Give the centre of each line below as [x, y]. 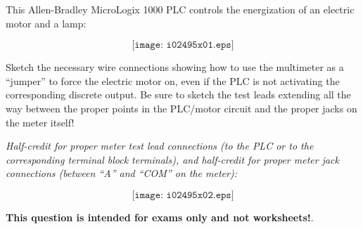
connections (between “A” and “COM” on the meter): [121, 173]
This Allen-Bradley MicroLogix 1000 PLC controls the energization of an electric [180, 9]
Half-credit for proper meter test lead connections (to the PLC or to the [160, 146]
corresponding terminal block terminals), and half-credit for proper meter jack [172, 159]
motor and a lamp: [46, 23]
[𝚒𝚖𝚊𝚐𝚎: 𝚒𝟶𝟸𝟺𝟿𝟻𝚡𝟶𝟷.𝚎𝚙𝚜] [183, 45]
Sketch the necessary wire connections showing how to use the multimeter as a [175, 67]
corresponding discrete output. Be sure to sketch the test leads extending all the [178, 94]
